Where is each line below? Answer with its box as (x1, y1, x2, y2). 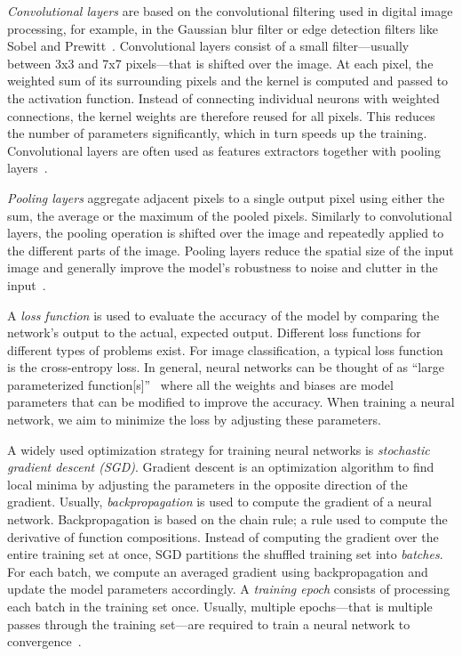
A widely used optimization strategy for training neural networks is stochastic (7, 440, 430, 458)
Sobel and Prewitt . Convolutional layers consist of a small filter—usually (7, 36, 410, 55)
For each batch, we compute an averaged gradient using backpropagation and (7, 562, 428, 580)
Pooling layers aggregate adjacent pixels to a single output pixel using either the (7, 188, 445, 207)
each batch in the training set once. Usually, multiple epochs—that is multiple (7, 597, 433, 615)
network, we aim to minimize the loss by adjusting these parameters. (7, 410, 381, 429)
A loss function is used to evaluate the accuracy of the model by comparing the (7, 305, 440, 324)
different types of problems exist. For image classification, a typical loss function (7, 340, 443, 359)
